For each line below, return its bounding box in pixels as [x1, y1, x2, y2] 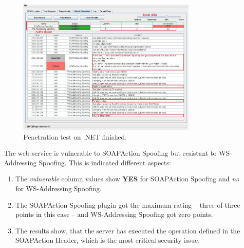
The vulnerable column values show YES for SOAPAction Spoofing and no [15, 174, 240, 184]
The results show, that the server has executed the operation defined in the [15, 225, 240, 235]
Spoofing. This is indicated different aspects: [38, 157, 171, 167]
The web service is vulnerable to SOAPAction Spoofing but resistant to [4, 148, 217, 158]
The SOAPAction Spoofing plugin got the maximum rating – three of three [15, 199, 240, 210]
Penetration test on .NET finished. [23, 131, 127, 142]
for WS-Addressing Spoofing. [15, 183, 102, 194]
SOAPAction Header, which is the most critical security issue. [15, 235, 200, 245]
